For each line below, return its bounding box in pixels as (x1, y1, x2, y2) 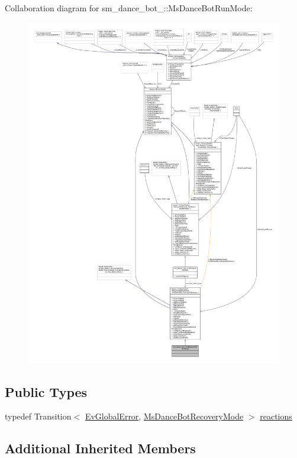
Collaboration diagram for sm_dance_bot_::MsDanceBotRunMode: (5, 2, 253, 14)
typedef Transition (5, 410, 72, 422)
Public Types (5, 382, 88, 401)
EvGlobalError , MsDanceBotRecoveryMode (85, 410, 244, 422)
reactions (260, 410, 292, 422)
